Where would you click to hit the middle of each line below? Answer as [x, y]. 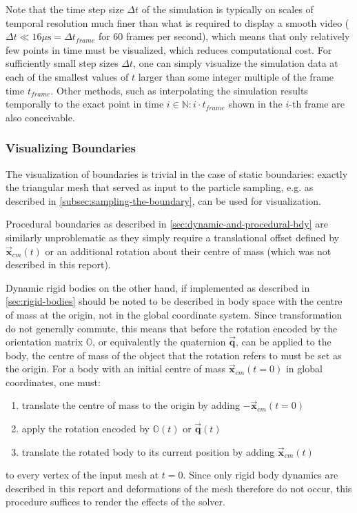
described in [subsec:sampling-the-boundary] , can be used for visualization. [163, 200]
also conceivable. [40, 117]
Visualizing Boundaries [71, 148]
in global [304, 369]
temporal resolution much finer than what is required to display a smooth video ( [177, 22]
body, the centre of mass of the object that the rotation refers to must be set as [174, 355]
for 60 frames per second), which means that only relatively [224, 36]
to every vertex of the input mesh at [82, 475]
